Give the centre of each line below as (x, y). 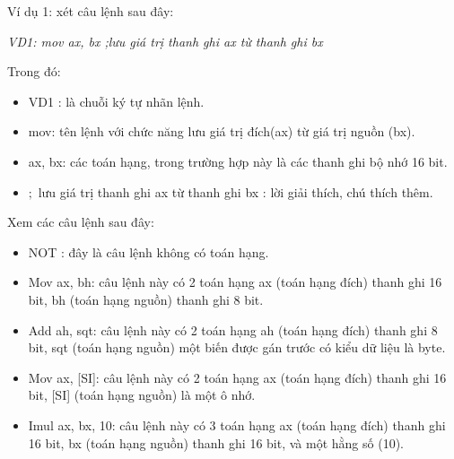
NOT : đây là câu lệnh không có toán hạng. (148, 251)
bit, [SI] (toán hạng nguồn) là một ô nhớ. (142, 395)
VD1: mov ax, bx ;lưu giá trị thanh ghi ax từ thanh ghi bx (165, 41)
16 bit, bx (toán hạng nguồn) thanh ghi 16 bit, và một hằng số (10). (216, 442)
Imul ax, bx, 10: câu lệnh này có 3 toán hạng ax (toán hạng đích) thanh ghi (237, 424)
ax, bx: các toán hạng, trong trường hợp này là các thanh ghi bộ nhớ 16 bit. (238, 161)
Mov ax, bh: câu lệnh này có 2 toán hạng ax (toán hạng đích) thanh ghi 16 (235, 282)
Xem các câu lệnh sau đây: (81, 222)
